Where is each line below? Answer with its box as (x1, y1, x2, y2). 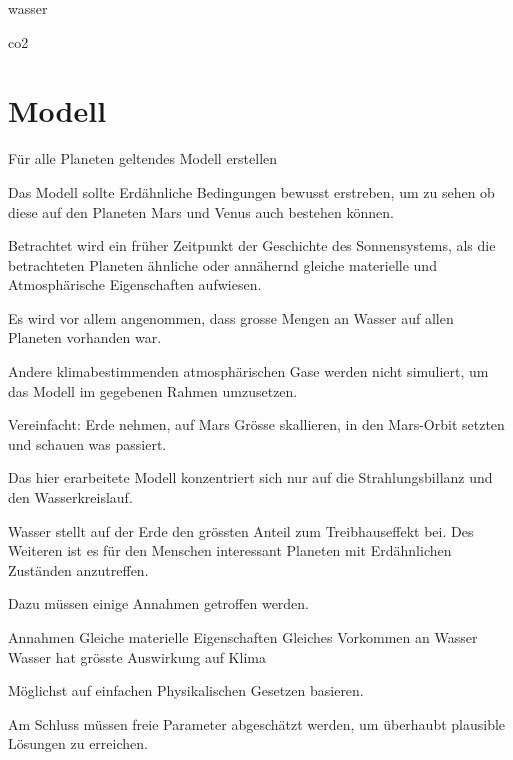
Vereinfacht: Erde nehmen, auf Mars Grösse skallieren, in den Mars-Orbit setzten (8, 414, 505, 435)
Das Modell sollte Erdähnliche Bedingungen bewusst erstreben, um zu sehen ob (8, 181, 495, 202)
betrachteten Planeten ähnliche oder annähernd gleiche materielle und (8, 254, 437, 275)
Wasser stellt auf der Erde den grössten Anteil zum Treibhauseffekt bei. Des (8, 520, 474, 541)
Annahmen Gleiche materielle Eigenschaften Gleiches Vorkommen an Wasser (8, 627, 478, 647)
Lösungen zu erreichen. (8, 733, 148, 754)
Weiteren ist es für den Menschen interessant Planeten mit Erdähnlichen (8, 540, 452, 561)
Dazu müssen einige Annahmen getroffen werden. (8, 593, 310, 614)
